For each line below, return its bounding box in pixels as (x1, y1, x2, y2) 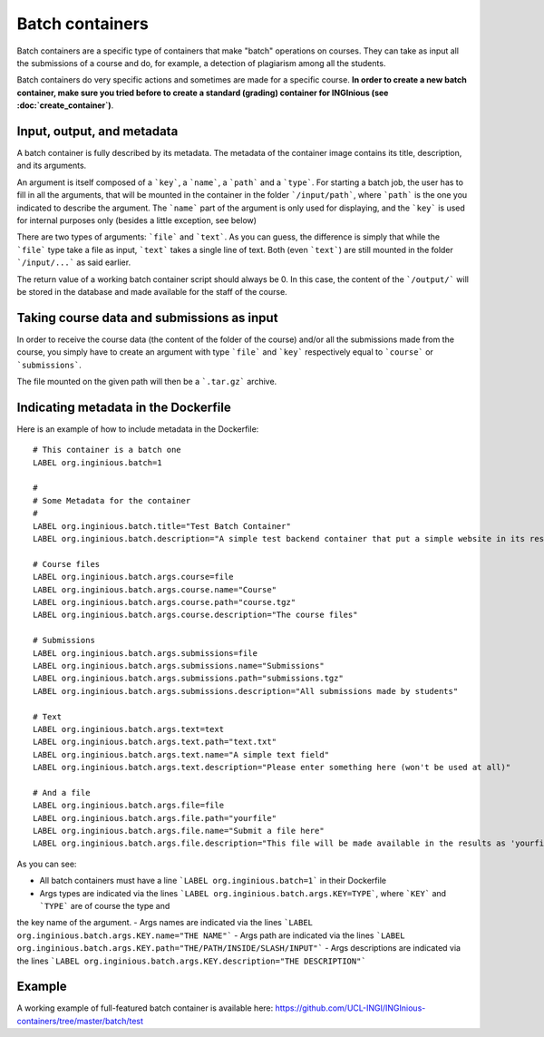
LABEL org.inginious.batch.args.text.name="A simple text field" (33, 749, 330, 759)
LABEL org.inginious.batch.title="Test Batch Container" (33, 521, 292, 531)
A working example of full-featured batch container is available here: (16, 1003, 274, 1013)
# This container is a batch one (33, 445, 181, 455)
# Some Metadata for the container (33, 495, 191, 505)
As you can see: (16, 858, 77, 869)
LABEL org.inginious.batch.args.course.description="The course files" (33, 610, 358, 621)
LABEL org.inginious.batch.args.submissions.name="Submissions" (33, 660, 325, 670)
